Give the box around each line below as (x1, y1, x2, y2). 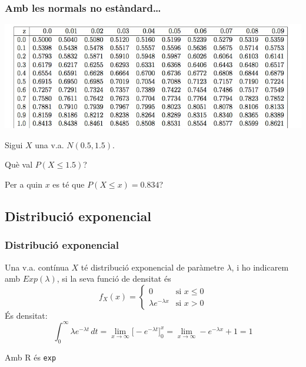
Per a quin (5, 178, 43, 190)
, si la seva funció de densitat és (56, 272, 171, 285)
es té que (52, 178, 85, 190)
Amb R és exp (5, 351, 56, 363)
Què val (5, 158, 33, 171)
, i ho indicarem (231, 261, 289, 273)
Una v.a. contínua (5, 261, 69, 273)
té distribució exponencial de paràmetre (81, 261, 224, 273)
